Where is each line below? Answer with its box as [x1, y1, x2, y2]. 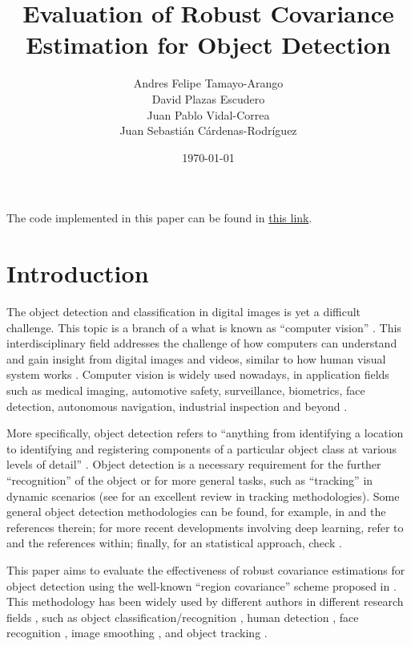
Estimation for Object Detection [26, 28, 391, 61]
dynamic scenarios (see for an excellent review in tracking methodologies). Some [6, 487, 400, 504]
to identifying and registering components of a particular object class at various [6, 440, 397, 457]
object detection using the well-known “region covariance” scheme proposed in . [6, 577, 397, 594]
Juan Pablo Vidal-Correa [147, 106, 270, 123]
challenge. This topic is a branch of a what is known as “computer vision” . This [6, 319, 401, 335]
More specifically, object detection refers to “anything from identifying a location [6, 425, 404, 441]
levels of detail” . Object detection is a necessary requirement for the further [6, 456, 381, 473]
